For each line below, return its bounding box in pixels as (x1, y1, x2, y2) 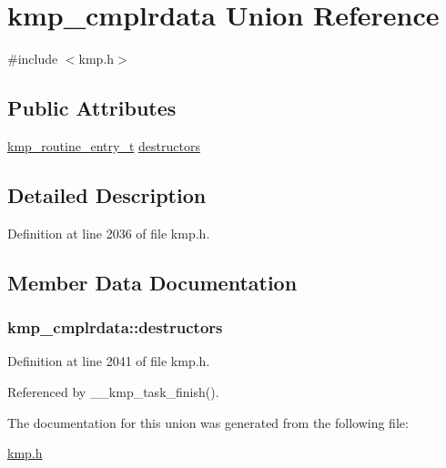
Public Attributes (7, 94, 177, 122)
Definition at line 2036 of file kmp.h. (7, 223, 210, 242)
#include (7, 49, 58, 68)
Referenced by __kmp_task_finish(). (7, 382, 219, 401)
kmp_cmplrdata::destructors (7, 316, 223, 339)
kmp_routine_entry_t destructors (7, 136, 200, 155)
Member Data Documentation (7, 268, 298, 296)
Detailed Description (7, 180, 207, 209)
